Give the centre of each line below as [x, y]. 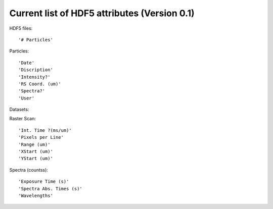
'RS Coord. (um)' [40, 84]
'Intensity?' [34, 77]
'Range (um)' [34, 144]
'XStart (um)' [36, 152]
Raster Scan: [23, 119]
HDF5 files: [21, 28]
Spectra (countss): [29, 170]
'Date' [27, 63]
